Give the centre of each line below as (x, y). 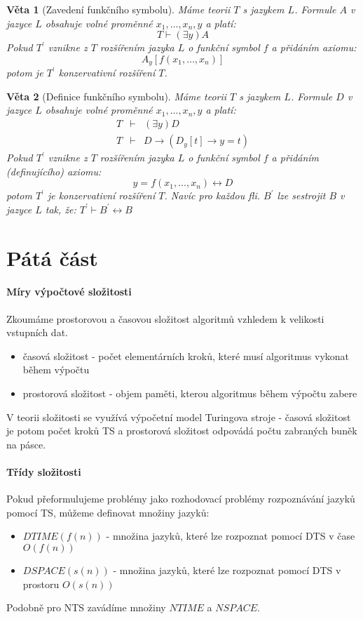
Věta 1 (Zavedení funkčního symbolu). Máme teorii (118, 9)
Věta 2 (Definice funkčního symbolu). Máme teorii (117, 96)
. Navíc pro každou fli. (212, 195)
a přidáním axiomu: (314, 47)
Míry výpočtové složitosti (69, 292)
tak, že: (61, 209)
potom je (25, 73)
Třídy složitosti (44, 471)
